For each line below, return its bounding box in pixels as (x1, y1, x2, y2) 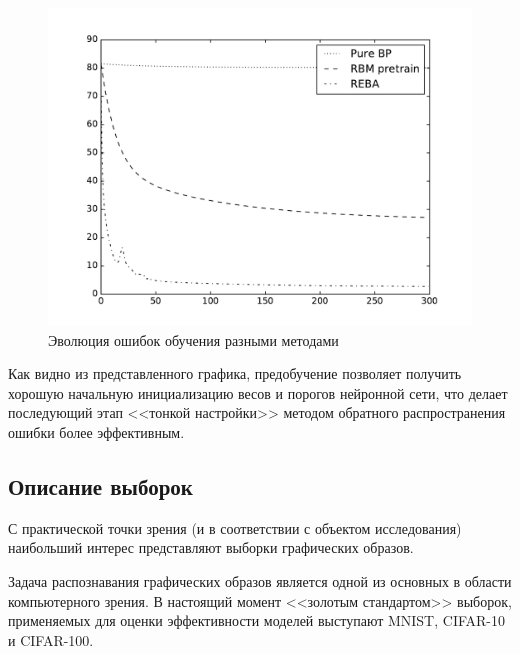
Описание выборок (8, 470, 193, 501)
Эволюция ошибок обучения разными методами (48, 329, 339, 350)
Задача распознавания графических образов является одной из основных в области (8, 570, 512, 591)
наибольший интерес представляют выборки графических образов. (8, 537, 414, 558)
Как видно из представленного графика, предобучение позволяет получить (8, 363, 462, 384)
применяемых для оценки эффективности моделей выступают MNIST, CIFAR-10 (8, 610, 505, 631)
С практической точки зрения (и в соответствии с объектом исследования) (8, 517, 462, 538)
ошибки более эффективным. (8, 421, 185, 442)
